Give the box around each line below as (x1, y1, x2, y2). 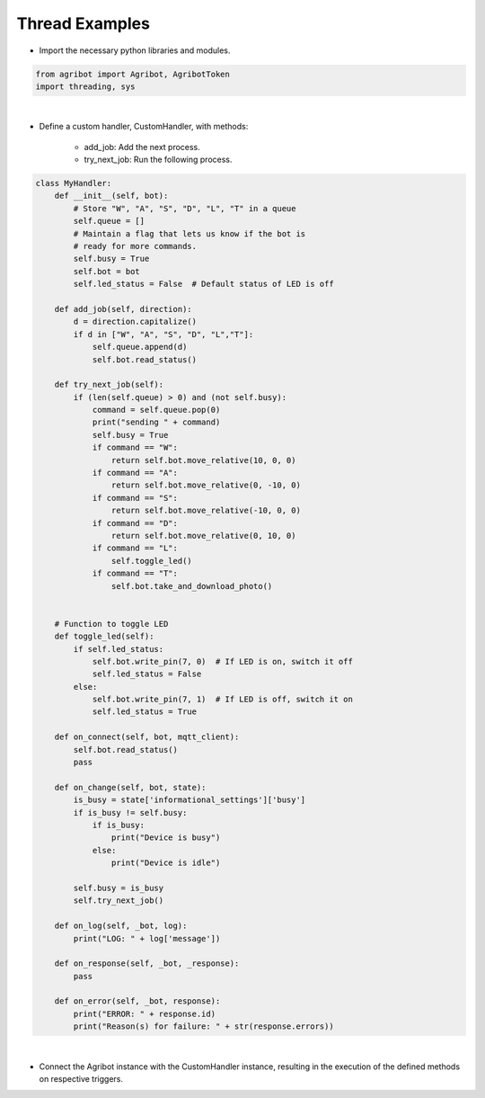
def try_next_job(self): (54, 379, 164, 390)
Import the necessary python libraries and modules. (39, 45, 231, 56)
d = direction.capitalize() (73, 317, 198, 327)
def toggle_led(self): (54, 631, 154, 642)
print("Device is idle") (110, 858, 221, 868)
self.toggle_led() (110, 556, 192, 566)
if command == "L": (92, 543, 179, 553)
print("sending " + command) (92, 417, 221, 427)
